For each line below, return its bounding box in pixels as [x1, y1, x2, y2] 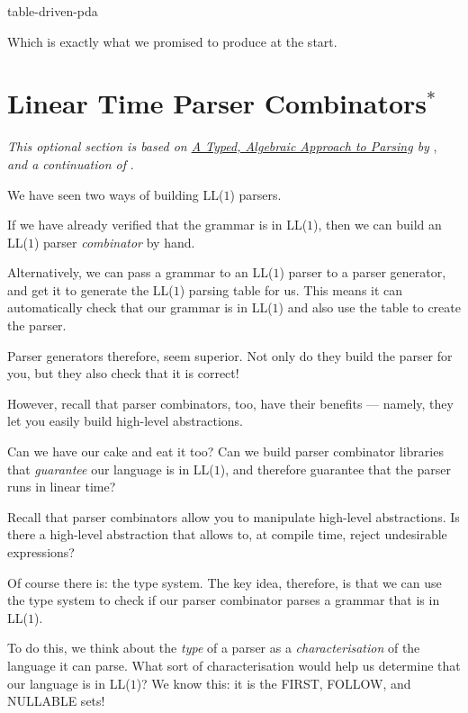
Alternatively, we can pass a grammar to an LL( [7, 263, 274, 282]
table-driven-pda [7, 2, 98, 20]
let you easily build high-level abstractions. [7, 411, 244, 430]
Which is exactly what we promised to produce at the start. [7, 32, 337, 50]
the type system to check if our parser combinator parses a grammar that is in [7, 591, 440, 609]
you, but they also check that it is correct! [7, 364, 239, 383]
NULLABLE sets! [7, 691, 105, 710]
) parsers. [229, 185, 282, 203]
